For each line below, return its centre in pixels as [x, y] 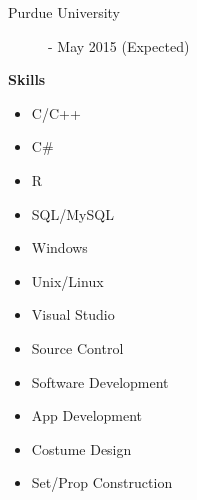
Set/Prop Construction [102, 482]
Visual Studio [73, 314]
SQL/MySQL [72, 213]
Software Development [100, 381]
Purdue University [64, 12]
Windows [59, 247]
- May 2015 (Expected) [119, 45]
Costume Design [81, 448]
